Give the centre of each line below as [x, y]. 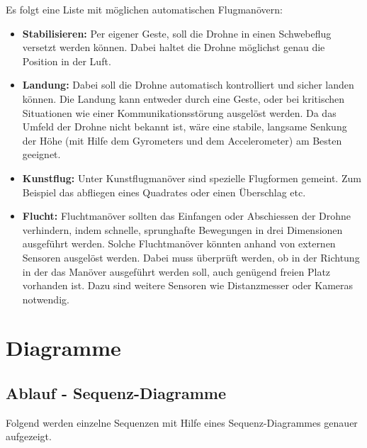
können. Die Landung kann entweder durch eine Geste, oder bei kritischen [183, 98]
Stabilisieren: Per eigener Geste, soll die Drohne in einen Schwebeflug [177, 33]
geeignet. [41, 154]
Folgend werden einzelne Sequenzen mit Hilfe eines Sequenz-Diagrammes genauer [182, 422]
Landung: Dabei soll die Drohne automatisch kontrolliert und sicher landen [188, 85]
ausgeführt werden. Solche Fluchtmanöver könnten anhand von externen [179, 243]
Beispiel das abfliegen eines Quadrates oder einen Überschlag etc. [164, 192]
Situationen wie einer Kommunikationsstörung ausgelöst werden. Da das [179, 112]
